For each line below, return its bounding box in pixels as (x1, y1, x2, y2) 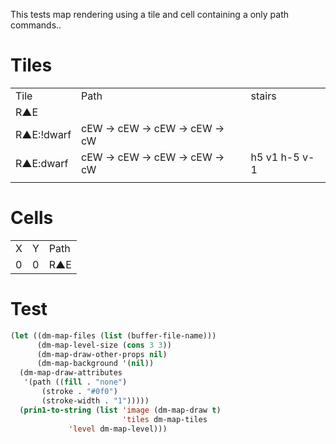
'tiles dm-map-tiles (121, 414, 208, 424)
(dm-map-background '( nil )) (36, 359, 155, 369)
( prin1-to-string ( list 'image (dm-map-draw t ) (19, 405, 222, 415)
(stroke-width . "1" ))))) (41, 395, 150, 406)
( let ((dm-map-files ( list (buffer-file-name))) (10, 330, 217, 341)
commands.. (10, 19, 62, 31)
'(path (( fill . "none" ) (23, 377, 128, 388)
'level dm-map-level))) (68, 424, 168, 434)
